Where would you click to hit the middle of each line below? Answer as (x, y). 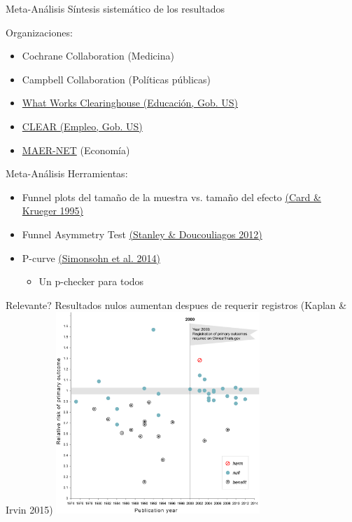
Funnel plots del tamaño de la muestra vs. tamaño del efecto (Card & (171, 197)
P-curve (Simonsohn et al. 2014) (91, 257)
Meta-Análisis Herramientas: (67, 173)
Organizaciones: (39, 32)
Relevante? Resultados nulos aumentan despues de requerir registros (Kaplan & (176, 304)
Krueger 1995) (52, 211)
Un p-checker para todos (91, 281)
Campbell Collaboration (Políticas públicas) (116, 79)
